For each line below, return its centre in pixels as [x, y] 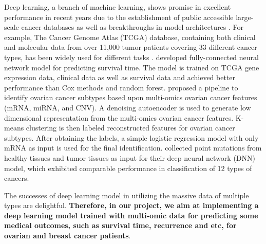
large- [245, 17]
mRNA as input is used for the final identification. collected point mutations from [133, 148]
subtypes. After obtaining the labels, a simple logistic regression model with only [131, 137]
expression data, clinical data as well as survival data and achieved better [120, 77]
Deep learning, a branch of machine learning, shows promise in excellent [118, 7]
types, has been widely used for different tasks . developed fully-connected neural [131, 57]
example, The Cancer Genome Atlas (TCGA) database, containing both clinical [130, 37]
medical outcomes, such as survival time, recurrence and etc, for [120, 225]
